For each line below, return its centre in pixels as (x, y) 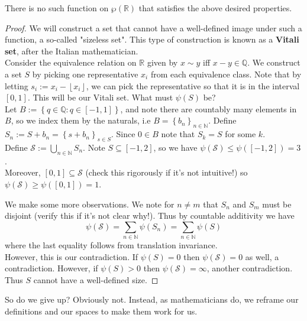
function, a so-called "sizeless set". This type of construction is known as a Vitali (152, 39)
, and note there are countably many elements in (209, 108)
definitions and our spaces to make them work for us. (101, 311)
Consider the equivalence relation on (71, 62)
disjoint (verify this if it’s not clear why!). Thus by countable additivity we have (150, 215)
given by (162, 62)
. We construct (274, 62)
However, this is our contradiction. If (72, 256)
